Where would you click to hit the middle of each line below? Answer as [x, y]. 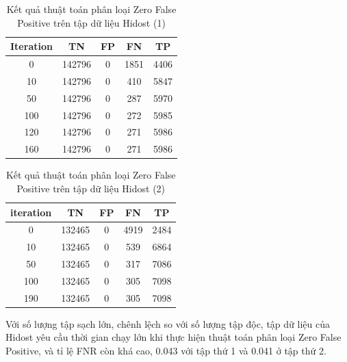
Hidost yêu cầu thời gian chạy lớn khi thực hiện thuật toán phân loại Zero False [173, 337]
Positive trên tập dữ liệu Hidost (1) [91, 22]
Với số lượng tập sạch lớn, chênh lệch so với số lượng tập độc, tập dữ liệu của [168, 323]
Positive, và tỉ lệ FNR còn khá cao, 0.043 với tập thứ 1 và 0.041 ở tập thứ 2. [166, 351]
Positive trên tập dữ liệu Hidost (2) [91, 188]
